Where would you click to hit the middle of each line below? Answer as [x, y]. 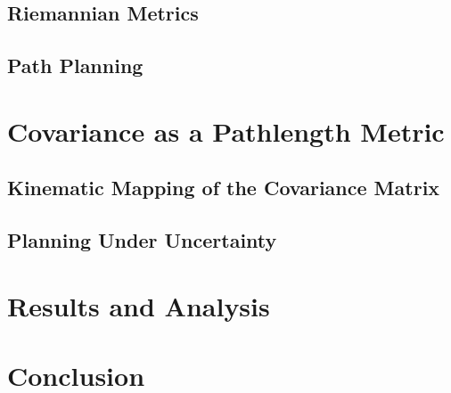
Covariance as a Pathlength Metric [226, 131]
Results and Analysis [139, 305]
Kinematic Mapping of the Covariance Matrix [224, 188]
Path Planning [75, 65]
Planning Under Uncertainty [142, 240]
